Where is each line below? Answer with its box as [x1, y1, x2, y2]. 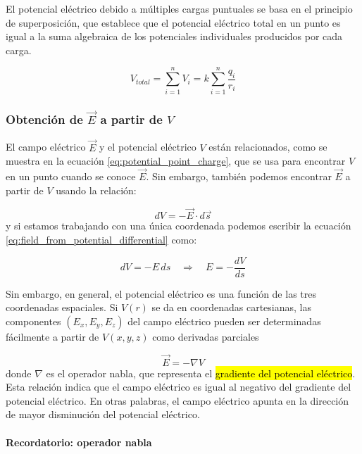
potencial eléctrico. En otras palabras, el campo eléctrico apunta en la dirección [6, 393, 349, 408]
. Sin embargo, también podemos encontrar [146, 168, 332, 183]
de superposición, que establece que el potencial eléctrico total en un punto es [6, 15, 341, 30]
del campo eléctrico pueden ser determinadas [127, 313, 321, 328]
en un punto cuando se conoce [6, 168, 136, 183]
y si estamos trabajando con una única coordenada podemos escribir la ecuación [6, 218, 351, 233]
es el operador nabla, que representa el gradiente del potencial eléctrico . [46, 365, 356, 380]
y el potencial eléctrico [99, 139, 196, 154]
